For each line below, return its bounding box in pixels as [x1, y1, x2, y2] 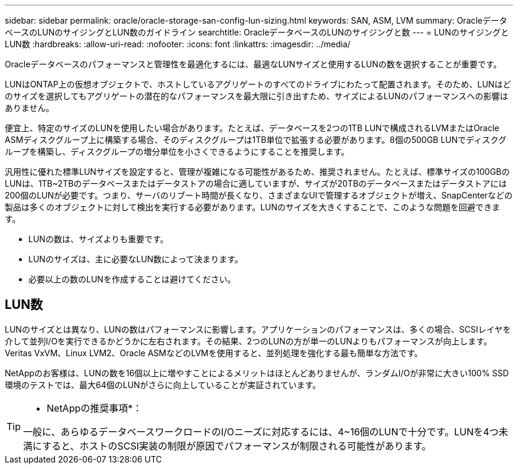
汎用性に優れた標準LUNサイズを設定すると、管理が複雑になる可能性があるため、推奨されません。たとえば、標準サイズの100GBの [5, 167, 510, 177]
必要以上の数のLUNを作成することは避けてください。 [28, 274, 236, 284]
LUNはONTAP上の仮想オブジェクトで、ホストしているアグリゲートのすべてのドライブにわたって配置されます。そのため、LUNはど [5, 79, 511, 89]
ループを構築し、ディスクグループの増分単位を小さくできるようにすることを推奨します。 [5, 146, 349, 157]
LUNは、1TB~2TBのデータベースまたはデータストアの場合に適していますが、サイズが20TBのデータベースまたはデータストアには [5, 178, 507, 188]
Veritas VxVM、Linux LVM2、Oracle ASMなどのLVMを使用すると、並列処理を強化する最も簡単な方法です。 [5, 347, 423, 358]
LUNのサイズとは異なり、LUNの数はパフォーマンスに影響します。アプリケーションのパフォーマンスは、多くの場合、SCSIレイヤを [5, 324, 511, 334]
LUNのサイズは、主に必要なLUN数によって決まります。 [28, 254, 243, 264]
